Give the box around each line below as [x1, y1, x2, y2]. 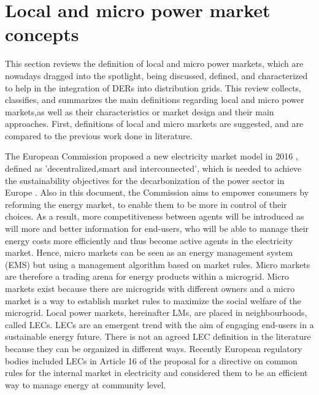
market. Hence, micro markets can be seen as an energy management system [5, 246, 293, 259]
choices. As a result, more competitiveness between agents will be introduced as [5, 210, 304, 223]
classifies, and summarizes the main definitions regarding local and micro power [5, 93, 304, 106]
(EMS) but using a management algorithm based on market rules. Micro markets [5, 258, 310, 270]
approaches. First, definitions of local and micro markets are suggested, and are [5, 117, 304, 130]
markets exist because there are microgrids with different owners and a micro [5, 282, 295, 294]
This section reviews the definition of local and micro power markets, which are [5, 57, 304, 70]
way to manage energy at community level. [5, 378, 166, 391]
